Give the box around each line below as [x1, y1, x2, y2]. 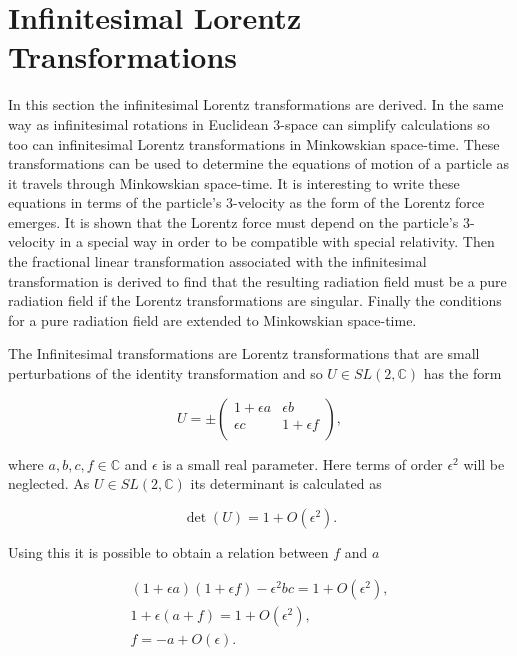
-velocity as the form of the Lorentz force [233, 192, 485, 213]
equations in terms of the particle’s [8, 192, 222, 213]
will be [463, 453, 505, 474]
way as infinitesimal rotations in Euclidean [8, 113, 269, 134]
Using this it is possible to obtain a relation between [8, 541, 329, 562]
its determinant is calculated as [190, 473, 382, 494]
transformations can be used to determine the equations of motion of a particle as [8, 153, 510, 174]
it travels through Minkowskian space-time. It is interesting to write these [8, 172, 460, 193]
